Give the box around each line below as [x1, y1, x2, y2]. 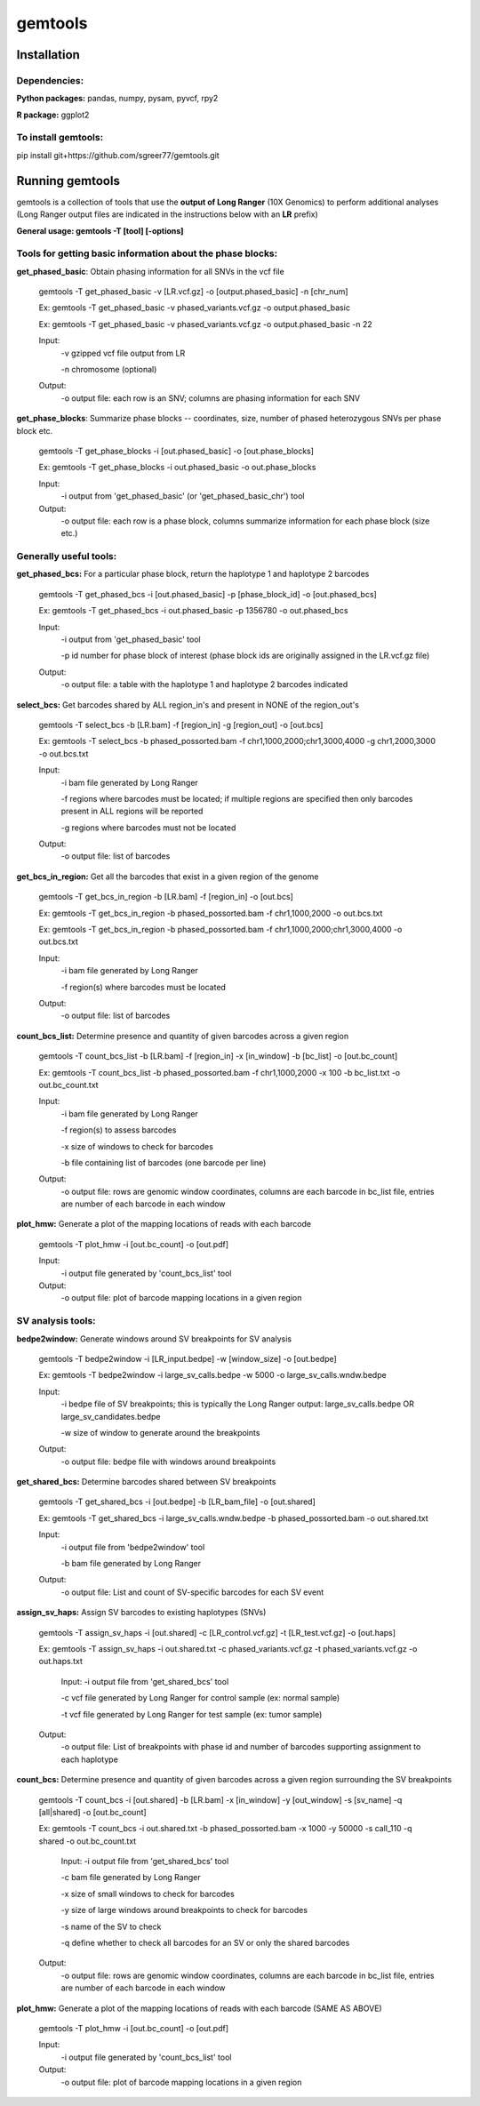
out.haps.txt [38, 1656, 84, 1667]
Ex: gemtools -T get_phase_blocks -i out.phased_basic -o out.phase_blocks [38, 462, 316, 473]
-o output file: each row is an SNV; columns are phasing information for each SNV [60, 392, 360, 404]
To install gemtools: [16, 132, 104, 144]
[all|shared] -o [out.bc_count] [38, 1806, 147, 1817]
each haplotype [60, 1754, 119, 1765]
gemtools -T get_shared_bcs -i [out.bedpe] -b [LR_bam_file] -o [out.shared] [38, 1496, 316, 1507]
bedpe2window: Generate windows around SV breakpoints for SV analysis [16, 1333, 292, 1344]
